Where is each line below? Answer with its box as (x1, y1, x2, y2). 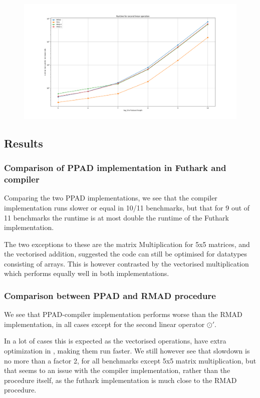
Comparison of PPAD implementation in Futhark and (4, 161, 226, 174)
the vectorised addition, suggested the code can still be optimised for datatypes (4, 248, 247, 259)
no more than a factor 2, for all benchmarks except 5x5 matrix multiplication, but (4, 355, 256, 365)
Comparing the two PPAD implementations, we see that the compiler (4, 192, 217, 203)
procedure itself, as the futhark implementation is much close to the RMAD (4, 374, 237, 385)
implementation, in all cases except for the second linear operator (4, 318, 205, 329)
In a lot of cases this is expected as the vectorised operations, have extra (4, 335, 226, 346)
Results (4, 135, 43, 150)
